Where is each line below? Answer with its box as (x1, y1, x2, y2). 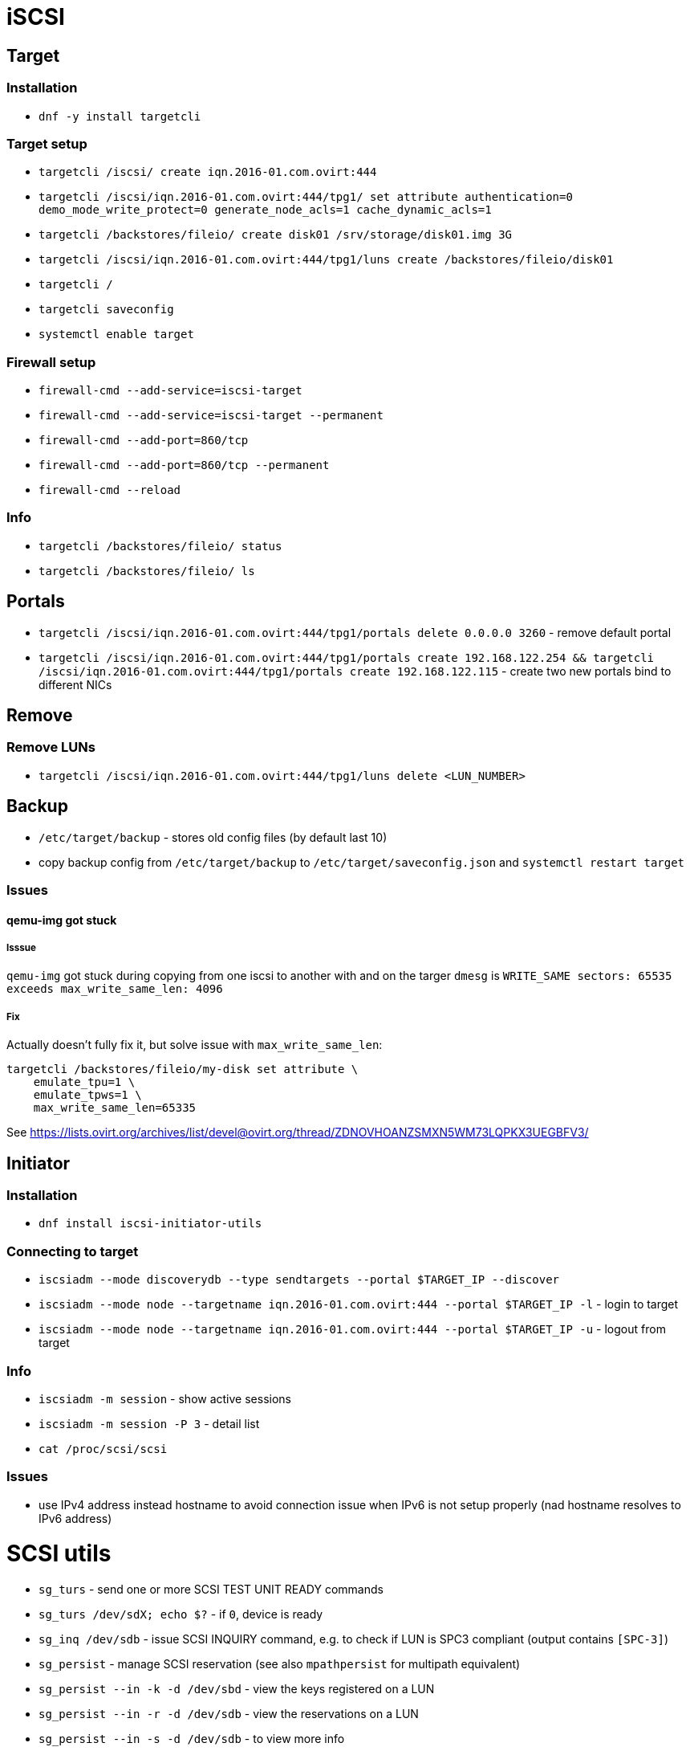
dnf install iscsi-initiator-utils (39, 1217, 262, 1231)
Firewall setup (6, 353, 96, 370)
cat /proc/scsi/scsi (39, 1442, 168, 1455)
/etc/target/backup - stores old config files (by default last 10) (39, 830, 388, 844)
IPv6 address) (39, 1511, 112, 1525)
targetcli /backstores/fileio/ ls (39, 564, 255, 578)
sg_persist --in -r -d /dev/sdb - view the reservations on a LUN (39, 1707, 419, 1721)
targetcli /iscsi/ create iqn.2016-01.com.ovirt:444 (39, 165, 377, 179)
